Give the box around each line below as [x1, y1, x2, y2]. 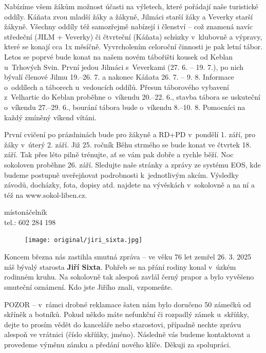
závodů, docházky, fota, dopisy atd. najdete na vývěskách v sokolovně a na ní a [4, 179, 255, 190]
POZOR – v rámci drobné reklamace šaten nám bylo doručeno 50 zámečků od [4, 299, 251, 309]
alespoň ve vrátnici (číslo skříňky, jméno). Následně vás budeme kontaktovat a [4, 329, 251, 340]
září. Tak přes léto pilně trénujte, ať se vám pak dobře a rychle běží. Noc [4, 149, 234, 160]
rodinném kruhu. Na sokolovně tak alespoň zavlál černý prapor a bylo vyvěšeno [4, 271, 254, 282]
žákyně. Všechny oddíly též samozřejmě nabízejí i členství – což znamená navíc [4, 21, 253, 32]
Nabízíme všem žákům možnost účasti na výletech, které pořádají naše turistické [4, 1, 258, 11]
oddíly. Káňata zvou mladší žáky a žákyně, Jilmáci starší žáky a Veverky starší [4, 11, 253, 22]
